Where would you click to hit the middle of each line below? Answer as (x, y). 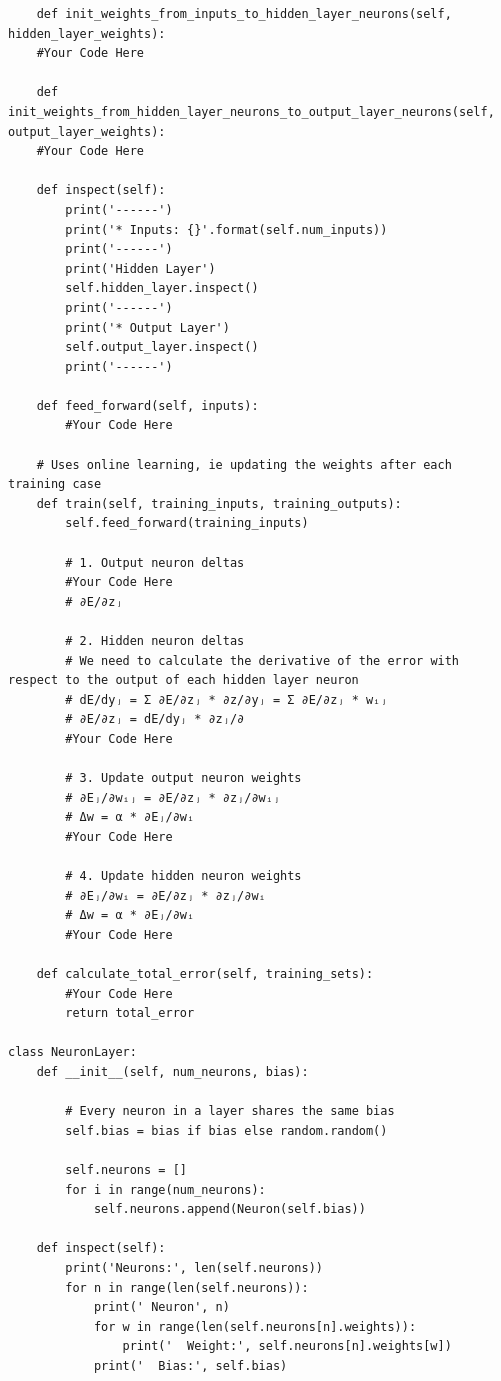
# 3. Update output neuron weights (183, 778)
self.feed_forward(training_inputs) (187, 523)
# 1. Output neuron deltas (155, 562)
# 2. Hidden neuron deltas (155, 641)
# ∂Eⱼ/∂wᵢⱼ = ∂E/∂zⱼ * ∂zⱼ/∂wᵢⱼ (173, 797)
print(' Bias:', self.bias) (190, 1365)
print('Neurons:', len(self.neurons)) (194, 1268)
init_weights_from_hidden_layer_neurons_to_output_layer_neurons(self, (251, 111)
